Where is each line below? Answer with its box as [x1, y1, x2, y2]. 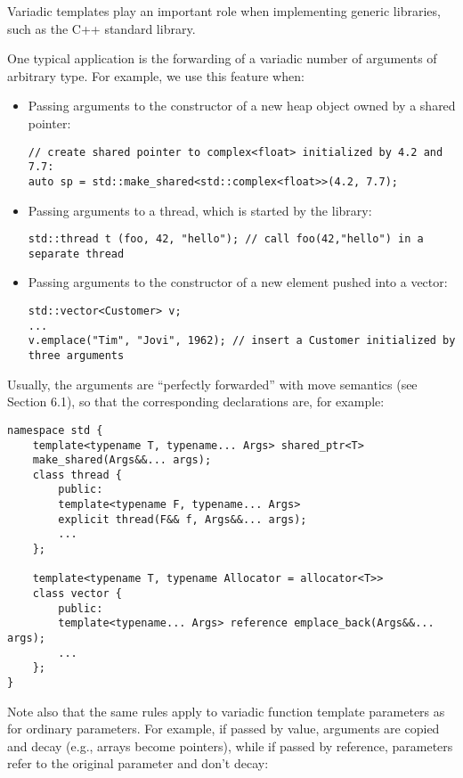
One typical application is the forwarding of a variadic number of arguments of [7, 49, 437, 68]
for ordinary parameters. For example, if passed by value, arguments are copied [7, 719, 440, 738]
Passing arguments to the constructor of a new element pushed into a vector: [28, 273, 448, 291]
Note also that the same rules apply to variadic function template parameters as [7, 701, 445, 720]
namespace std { [7, 423, 103, 437]
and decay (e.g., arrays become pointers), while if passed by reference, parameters [7, 736, 453, 755]
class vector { [32, 587, 122, 601]
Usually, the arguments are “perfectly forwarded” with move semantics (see [7, 374, 418, 393]
